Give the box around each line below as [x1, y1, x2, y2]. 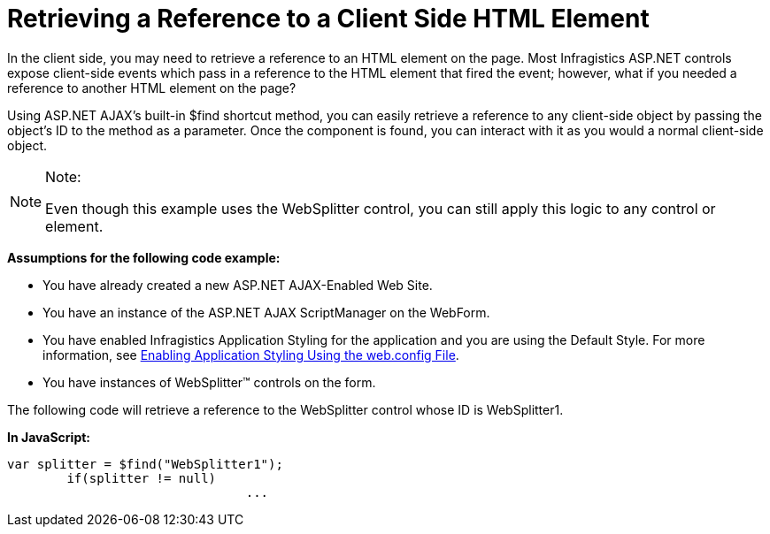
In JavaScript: [7, 429, 91, 445]
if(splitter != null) [66, 470, 217, 485]
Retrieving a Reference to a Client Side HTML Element [7, 4, 650, 34]
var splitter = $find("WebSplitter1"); [7, 456, 283, 471]
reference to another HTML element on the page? [7, 80, 296, 95]
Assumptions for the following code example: [7, 249, 281, 265]
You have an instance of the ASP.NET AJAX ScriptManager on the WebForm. [42, 304, 490, 320]
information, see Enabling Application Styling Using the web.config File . [42, 347, 459, 362]
